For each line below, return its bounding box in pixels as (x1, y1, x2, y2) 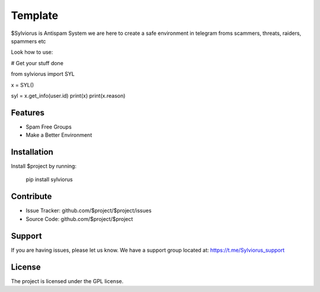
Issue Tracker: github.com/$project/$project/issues (25, 207, 152, 214)
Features (11, 107, 44, 118)
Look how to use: (11, 49, 53, 56)
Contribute (11, 191, 52, 201)
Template (11, 9, 59, 22)
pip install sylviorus (25, 176, 73, 183)
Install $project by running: (11, 163, 77, 170)
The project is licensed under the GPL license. (11, 277, 124, 284)
